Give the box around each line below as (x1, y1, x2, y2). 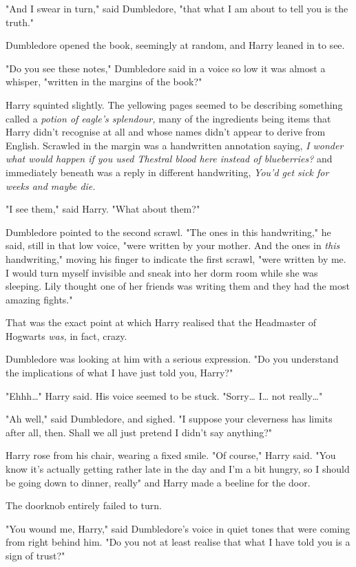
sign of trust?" (6, 548, 65, 562)
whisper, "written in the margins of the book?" (6, 74, 202, 89)
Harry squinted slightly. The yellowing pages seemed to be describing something (6, 97, 343, 111)
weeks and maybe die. (6, 178, 96, 193)
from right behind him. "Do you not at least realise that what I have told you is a (6, 535, 350, 549)
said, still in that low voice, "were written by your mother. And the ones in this (6, 238, 340, 253)
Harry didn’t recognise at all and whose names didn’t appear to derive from (6, 125, 326, 139)
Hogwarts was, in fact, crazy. (6, 328, 127, 343)
